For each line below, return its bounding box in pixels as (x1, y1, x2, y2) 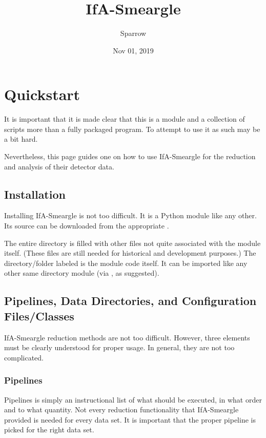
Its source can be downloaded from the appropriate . (4, 220, 169, 231)
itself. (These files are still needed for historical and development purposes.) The (4, 247, 256, 258)
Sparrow (120, 28, 147, 39)
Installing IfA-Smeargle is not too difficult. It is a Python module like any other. (4, 210, 257, 221)
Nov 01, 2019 (113, 45, 154, 55)
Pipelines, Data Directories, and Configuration (4, 293, 257, 309)
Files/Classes (4, 308, 74, 323)
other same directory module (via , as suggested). (4, 268, 159, 278)
